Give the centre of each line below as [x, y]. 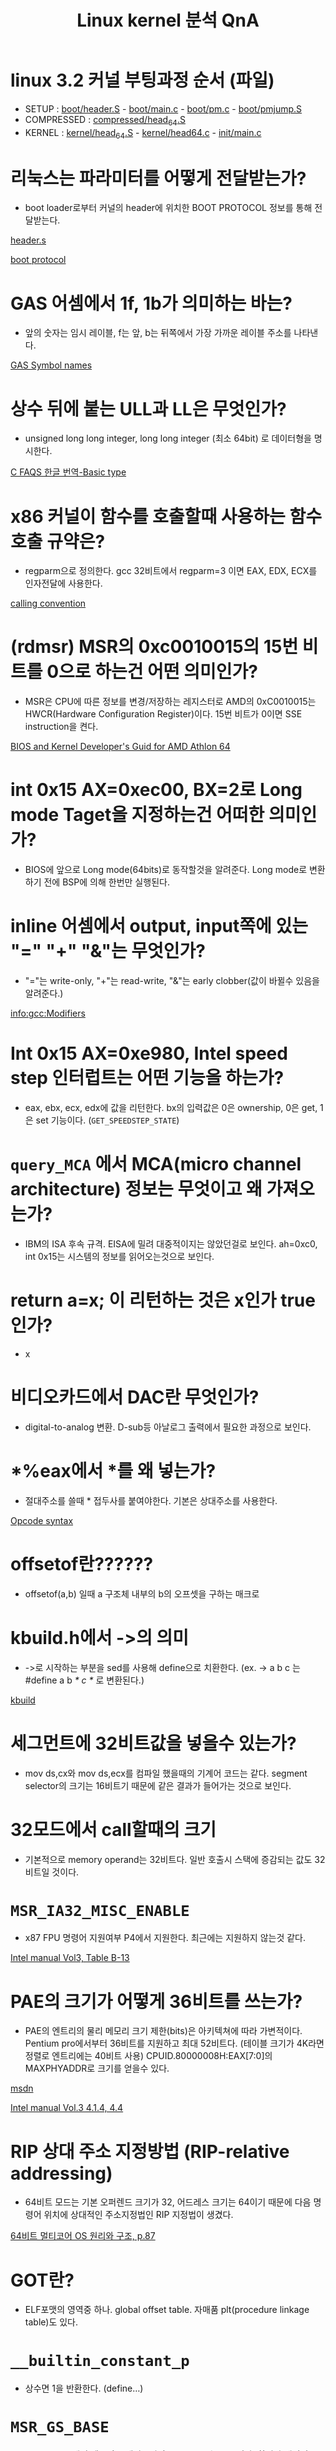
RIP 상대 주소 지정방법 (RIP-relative [150, 2151]
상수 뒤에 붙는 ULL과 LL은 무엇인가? [148, 408]
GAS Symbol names [51, 365]
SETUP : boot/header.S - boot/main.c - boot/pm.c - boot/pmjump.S [163, 108]
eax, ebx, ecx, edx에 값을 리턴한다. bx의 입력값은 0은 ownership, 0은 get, [171, 1108]
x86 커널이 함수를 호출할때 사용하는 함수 [166, 516]
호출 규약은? [58, 541]
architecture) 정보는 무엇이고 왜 [136, 1189]
